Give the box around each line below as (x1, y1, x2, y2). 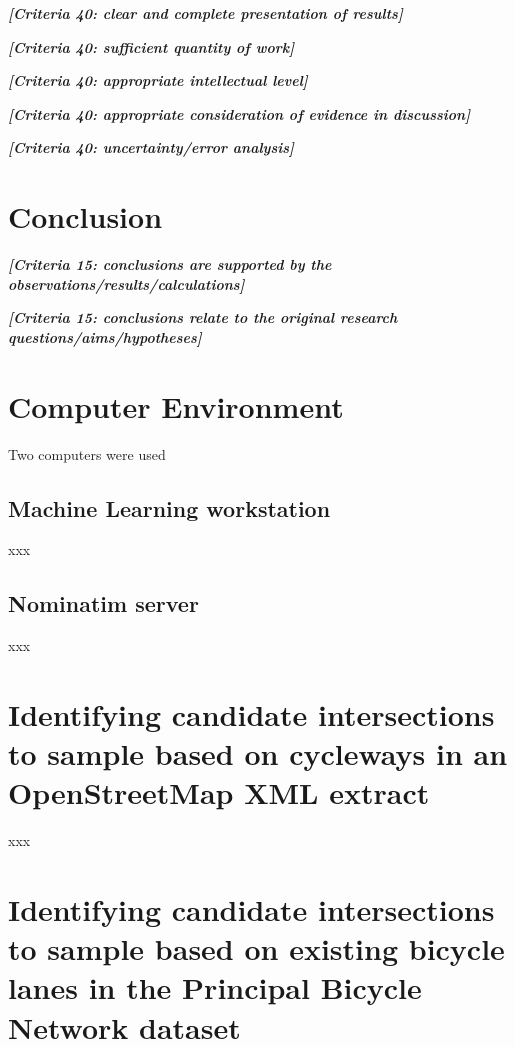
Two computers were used (8, 443, 166, 464)
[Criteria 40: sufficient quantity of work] (8, 36, 295, 57)
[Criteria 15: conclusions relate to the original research (8, 307, 398, 328)
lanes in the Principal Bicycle (8, 967, 422, 1008)
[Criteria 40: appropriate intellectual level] (8, 70, 308, 91)
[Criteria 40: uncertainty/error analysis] (8, 137, 295, 158)
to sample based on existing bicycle (8, 928, 505, 969)
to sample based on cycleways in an (8, 733, 508, 774)
